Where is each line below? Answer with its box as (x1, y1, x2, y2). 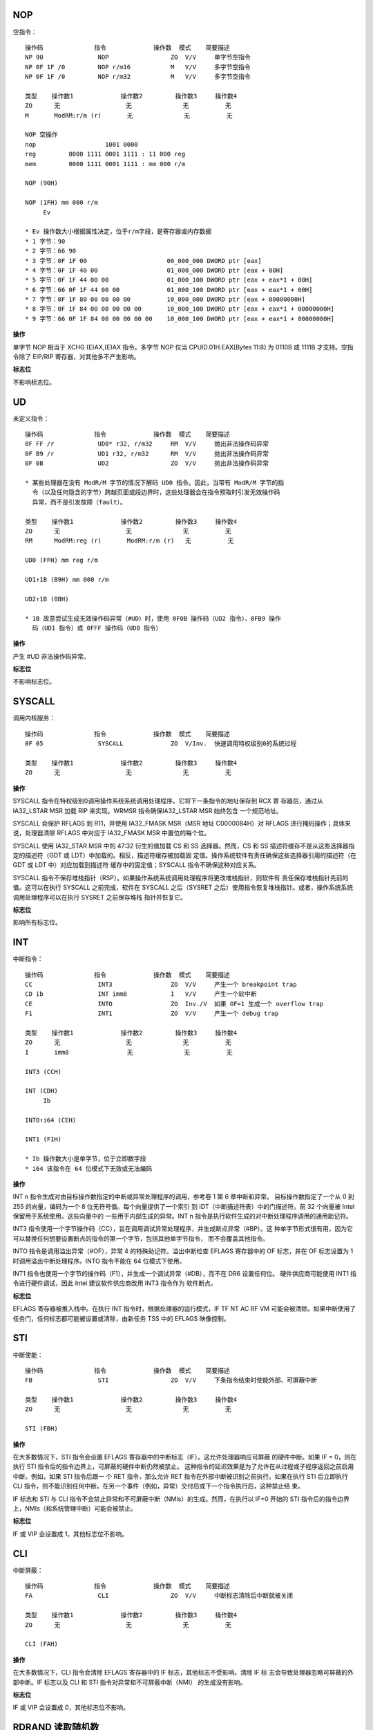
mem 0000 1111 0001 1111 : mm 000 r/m (25, 160, 186, 167)
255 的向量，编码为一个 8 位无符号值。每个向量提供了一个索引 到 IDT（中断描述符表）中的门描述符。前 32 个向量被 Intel (12, 1202, 355, 1210)
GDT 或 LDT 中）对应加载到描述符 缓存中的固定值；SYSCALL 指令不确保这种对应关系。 (12, 861, 260, 869)
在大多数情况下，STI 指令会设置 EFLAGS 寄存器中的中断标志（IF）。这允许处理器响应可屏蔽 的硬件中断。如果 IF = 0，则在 (12, 1453, 357, 1462)
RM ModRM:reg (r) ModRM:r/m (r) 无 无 (25, 537, 234, 545)
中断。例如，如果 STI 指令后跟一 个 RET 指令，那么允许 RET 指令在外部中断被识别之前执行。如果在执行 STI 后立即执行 (12, 1472, 348, 1480)
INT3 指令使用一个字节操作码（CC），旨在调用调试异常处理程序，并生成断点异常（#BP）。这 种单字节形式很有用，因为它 (12, 1225, 354, 1233)
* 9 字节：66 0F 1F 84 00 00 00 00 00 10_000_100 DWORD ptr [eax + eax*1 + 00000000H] (25, 315, 335, 322)
